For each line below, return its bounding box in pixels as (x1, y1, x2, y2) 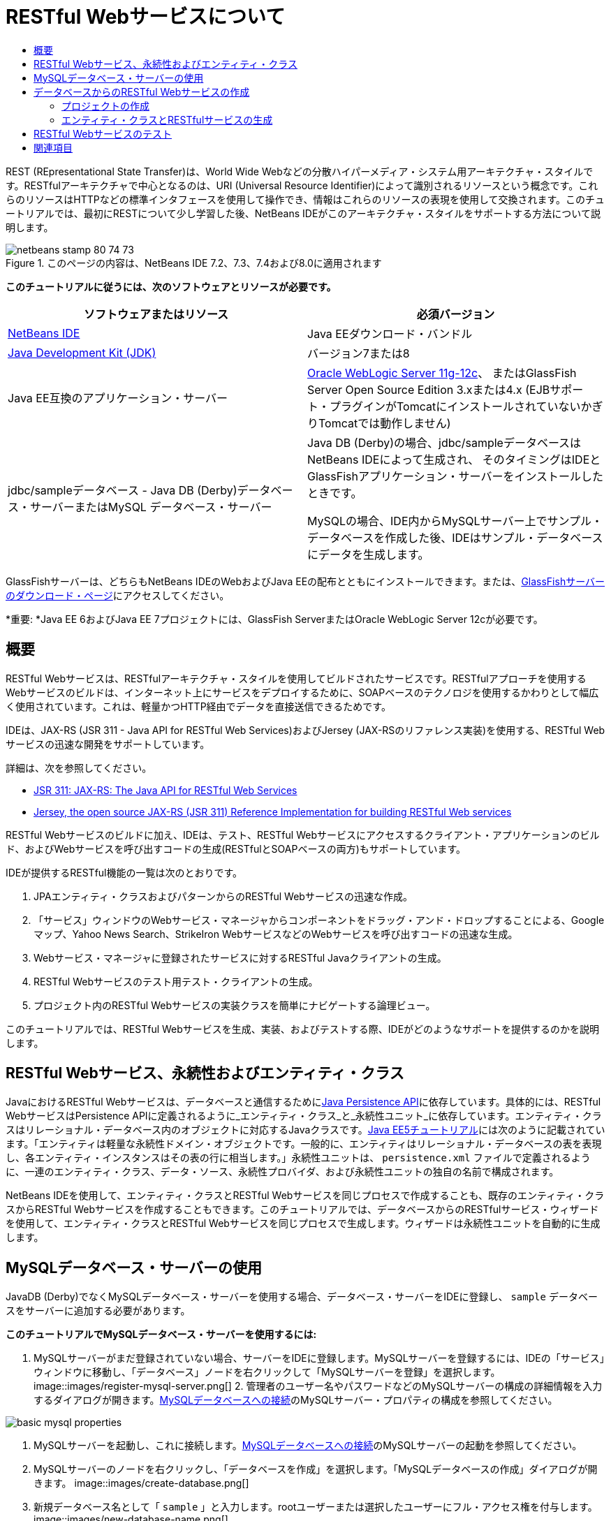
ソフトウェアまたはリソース (83, 307, 229, 321)
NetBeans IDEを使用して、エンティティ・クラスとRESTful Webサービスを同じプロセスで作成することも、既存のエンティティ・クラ (6, 1189, 605, 1202)
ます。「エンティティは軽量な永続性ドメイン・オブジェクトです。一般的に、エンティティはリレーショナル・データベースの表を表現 (6, 1138, 602, 1150)
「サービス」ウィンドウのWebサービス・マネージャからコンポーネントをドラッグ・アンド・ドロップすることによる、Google (34, 913, 605, 926)
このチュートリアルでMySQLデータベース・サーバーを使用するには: (6, 1328, 317, 1341)
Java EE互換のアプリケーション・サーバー (8, 390, 228, 405)
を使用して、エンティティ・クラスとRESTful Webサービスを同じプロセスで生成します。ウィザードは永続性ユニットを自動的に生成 (6, 1217, 601, 1230)
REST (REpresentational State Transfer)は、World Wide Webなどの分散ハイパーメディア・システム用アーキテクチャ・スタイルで (6, 165, 594, 177)
